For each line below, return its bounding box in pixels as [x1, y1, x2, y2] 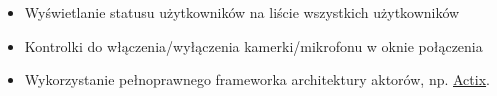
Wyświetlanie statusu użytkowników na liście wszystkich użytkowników [24, 2, 460, 22]
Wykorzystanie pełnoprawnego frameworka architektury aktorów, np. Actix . [24, 69, 490, 90]
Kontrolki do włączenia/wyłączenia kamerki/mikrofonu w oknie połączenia [24, 35, 483, 56]
